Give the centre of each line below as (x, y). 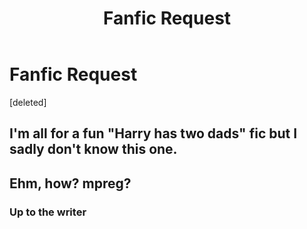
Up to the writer (48, 212)
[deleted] (28, 102)
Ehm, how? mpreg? (70, 183)
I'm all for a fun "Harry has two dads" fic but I (153, 133)
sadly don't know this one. (93, 149)
